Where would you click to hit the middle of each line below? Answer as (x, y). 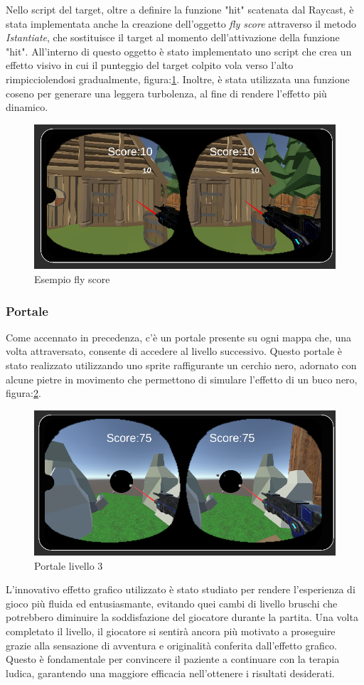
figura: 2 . (23, 393)
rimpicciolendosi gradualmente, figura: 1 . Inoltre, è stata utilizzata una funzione (178, 79)
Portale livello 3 (69, 565)
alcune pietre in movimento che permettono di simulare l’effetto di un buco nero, (182, 379)
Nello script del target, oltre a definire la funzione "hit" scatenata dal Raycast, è (180, 9)
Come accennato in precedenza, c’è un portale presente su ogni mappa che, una (178, 337)
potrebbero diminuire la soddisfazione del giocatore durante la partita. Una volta (182, 617)
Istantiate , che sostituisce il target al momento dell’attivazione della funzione (173, 37)
